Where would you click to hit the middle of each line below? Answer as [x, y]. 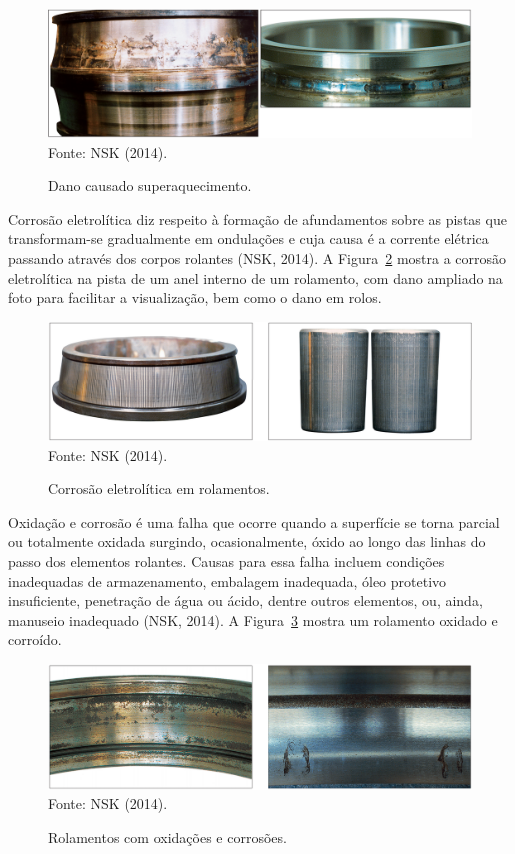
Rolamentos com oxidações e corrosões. [167, 836]
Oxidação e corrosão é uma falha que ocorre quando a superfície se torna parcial [254, 521]
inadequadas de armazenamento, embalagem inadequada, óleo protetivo [227, 580]
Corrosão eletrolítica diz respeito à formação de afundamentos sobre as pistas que [257, 218]
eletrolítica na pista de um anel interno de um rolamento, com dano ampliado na [255, 277]
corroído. [35, 639]
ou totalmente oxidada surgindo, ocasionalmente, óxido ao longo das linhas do [247, 541]
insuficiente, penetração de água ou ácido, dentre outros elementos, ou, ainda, [245, 600]
